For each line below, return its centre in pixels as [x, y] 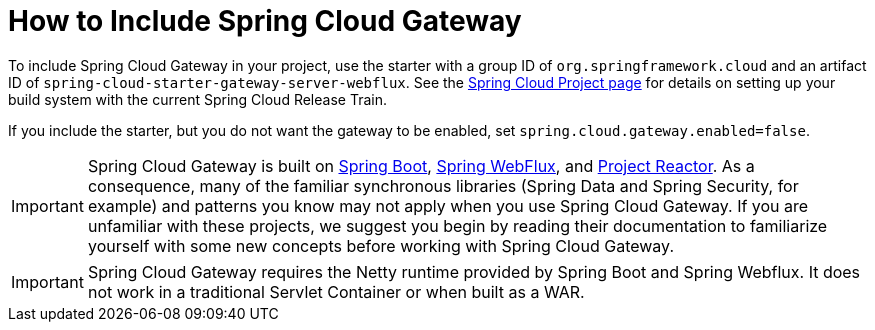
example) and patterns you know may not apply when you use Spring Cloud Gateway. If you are [448, 205]
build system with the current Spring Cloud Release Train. [197, 99]
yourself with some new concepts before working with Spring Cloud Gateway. [380, 245]
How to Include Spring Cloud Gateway [265, 21]
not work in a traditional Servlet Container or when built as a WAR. [336, 291]
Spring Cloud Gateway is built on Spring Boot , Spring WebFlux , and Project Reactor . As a [421, 165]
